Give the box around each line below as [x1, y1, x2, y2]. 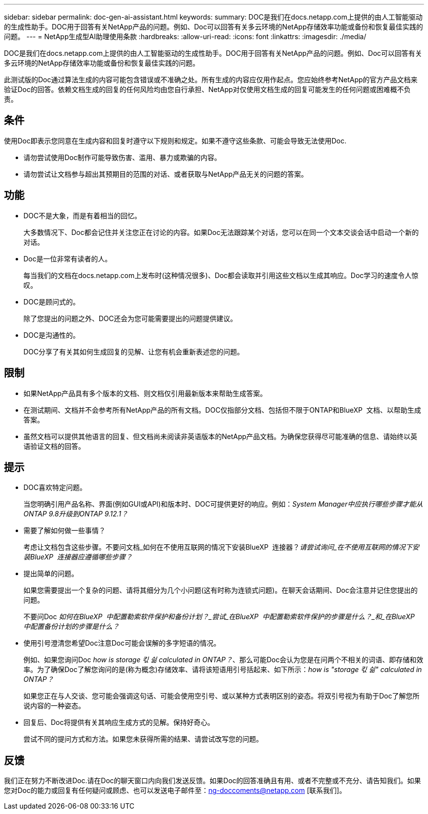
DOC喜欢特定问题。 [23, 483, 87, 492]
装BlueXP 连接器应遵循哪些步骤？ [23, 553, 132, 561]
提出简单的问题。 [23, 569, 78, 578]
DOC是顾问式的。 [23, 297, 80, 306]
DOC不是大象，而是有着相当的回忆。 [23, 211, 142, 220]
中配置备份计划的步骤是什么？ [23, 622, 119, 631]
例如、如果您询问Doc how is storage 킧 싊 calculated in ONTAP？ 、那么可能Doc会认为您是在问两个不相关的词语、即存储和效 [23, 655, 424, 664]
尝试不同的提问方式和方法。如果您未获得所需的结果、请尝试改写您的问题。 [23, 735, 263, 744]
